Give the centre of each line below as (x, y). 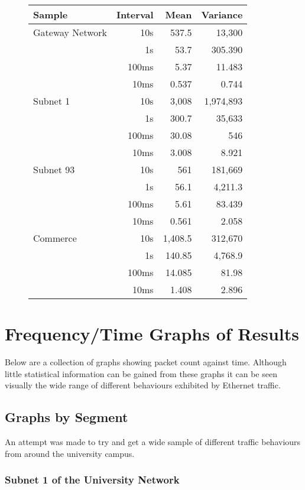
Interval (135, 14)
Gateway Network (70, 32)
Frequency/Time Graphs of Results (152, 334)
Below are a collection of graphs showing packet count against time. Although (146, 362)
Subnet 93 (54, 169)
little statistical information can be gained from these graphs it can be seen (141, 373)
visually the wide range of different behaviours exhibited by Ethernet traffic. (143, 385)
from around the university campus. (70, 453)
